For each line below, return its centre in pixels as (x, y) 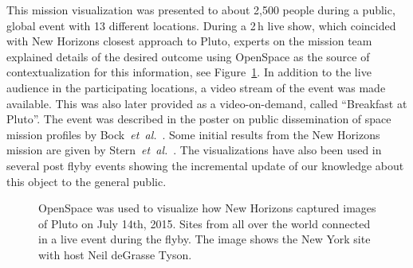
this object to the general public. (87, 181)
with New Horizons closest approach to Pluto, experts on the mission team (189, 41)
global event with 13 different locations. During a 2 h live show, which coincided (201, 25)
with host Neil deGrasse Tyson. (115, 254)
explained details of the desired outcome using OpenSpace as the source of (188, 56)
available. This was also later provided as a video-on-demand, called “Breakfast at (207, 103)
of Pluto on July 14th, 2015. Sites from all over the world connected (205, 223)
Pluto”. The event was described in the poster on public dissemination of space (199, 119)
